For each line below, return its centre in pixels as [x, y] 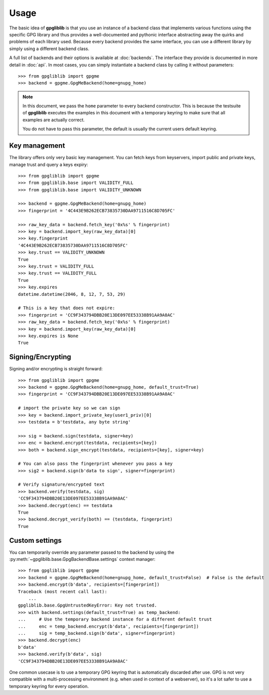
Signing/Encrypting [40, 357]
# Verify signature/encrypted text [61, 484]
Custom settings [36, 540]
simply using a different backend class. [49, 48]
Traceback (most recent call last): [63, 591]
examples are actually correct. [53, 120]
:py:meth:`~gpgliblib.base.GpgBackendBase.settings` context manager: [82, 559]
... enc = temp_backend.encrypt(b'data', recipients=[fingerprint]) [108, 626]
